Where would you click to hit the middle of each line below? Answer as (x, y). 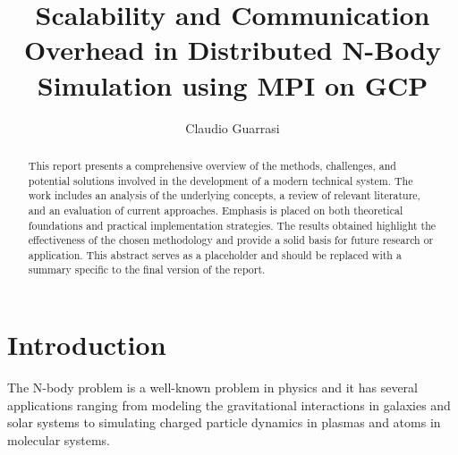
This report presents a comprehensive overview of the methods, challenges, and (212, 165)
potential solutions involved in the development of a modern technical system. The (221, 180)
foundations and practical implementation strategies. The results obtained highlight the (232, 225)
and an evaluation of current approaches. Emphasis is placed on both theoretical (216, 210)
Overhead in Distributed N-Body (233, 50)
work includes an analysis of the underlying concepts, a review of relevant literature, (224, 195)
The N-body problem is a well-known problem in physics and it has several (212, 388)
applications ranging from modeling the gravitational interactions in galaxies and (229, 404)
